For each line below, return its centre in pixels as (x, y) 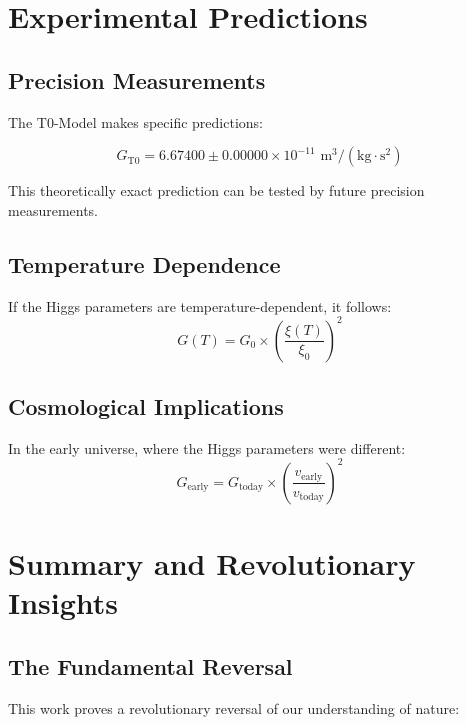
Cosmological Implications (146, 406)
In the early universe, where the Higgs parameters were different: (207, 447)
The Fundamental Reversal (150, 665)
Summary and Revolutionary (212, 563)
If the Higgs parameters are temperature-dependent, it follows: (200, 305)
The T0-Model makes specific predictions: (135, 121)
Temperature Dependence (144, 263)
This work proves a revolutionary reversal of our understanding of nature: (234, 707)
